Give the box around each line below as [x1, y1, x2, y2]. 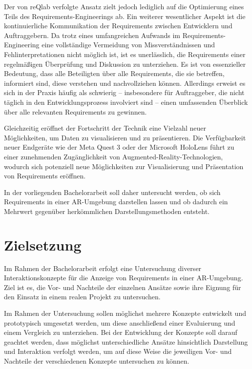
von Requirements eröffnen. [4, 171, 86, 181]
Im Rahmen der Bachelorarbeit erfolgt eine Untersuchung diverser [4, 263, 202, 273]
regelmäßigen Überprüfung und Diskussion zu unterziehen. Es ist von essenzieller [4, 58, 246, 69]
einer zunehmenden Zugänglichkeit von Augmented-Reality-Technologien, [4, 151, 223, 161]
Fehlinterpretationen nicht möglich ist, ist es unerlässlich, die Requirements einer [4, 49, 246, 59]
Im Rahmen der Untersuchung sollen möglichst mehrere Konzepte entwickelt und [4, 308, 246, 318]
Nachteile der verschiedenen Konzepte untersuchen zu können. [4, 355, 189, 366]
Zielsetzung [4, 234, 82, 254]
